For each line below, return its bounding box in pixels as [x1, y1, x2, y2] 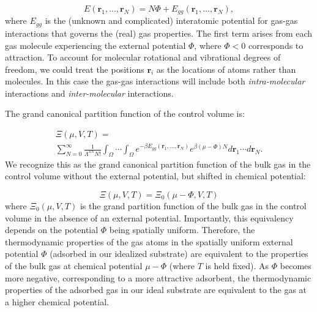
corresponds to [248, 39, 304, 51]
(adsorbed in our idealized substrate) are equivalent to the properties [50, 247, 308, 260]
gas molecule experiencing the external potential [5, 39, 186, 51]
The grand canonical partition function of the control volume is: [5, 107, 245, 120]
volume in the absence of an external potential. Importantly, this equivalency [5, 211, 294, 224]
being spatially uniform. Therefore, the [109, 223, 255, 236]
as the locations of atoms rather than [156, 62, 296, 75]
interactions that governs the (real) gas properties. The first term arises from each [5, 26, 313, 39]
